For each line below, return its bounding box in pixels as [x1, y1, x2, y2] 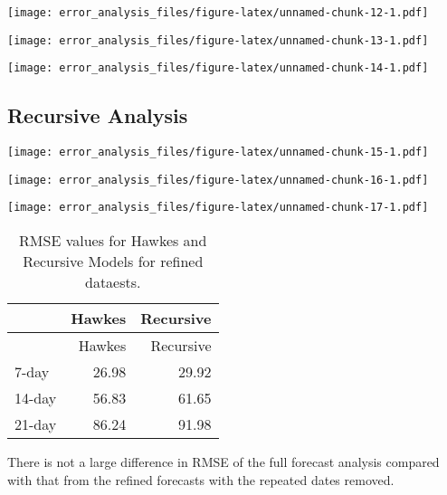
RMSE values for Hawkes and [19, 230, 207, 252]
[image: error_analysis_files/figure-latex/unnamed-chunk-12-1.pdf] [7, 6, 429, 19]
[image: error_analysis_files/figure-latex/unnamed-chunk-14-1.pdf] [7, 62, 429, 75]
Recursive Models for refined [23, 251, 204, 272]
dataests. [84, 271, 141, 293]
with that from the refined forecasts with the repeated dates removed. [7, 470, 395, 489]
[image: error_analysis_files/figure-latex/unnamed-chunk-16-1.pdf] [7, 173, 429, 186]
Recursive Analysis [7, 101, 188, 129]
